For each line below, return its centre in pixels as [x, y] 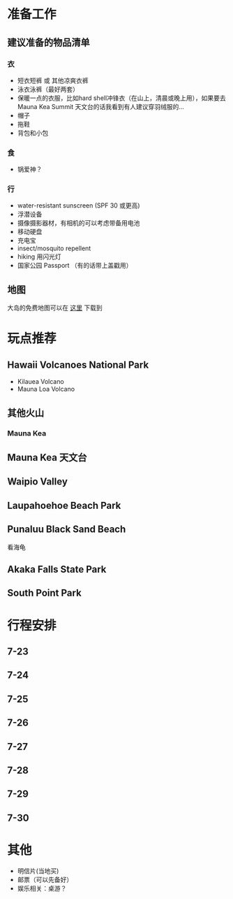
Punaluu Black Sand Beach [67, 530]
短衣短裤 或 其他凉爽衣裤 [53, 80]
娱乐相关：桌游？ [42, 888]
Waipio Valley [38, 482]
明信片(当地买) [38, 870]
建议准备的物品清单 [48, 42]
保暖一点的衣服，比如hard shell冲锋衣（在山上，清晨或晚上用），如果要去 [122, 98]
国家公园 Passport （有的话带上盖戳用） [75, 266]
